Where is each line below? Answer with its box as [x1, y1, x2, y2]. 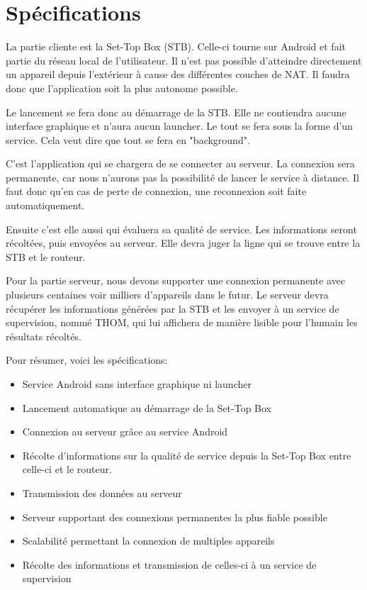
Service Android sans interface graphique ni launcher [22, 377, 252, 391]
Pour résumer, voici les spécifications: [6, 352, 168, 367]
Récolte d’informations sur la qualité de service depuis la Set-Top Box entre [22, 447, 351, 462]
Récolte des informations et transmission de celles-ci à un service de [22, 557, 317, 572]
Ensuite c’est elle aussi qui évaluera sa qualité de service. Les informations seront [6, 221, 357, 236]
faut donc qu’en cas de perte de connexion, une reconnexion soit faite [6, 184, 307, 199]
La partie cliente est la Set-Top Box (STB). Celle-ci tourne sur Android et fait [6, 39, 346, 54]
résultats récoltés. [6, 328, 81, 343]
